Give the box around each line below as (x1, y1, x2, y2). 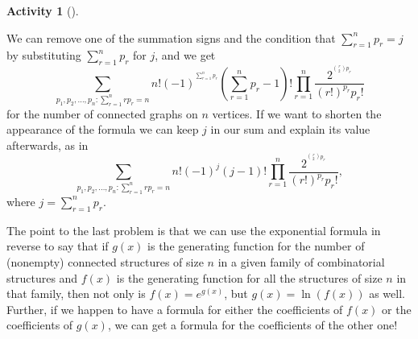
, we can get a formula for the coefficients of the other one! (107, 316, 398, 333)
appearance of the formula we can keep (6, 121, 199, 138)
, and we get (155, 47, 216, 64)
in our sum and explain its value (210, 121, 370, 138)
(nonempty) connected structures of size (6, 253, 204, 270)
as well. (369, 285, 405, 302)
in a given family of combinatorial (217, 253, 385, 270)
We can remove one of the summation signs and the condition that (6, 29, 336, 46)
